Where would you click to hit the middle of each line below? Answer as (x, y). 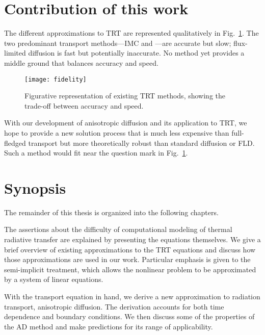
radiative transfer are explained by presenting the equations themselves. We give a (132, 239)
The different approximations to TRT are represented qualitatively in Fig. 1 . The (131, 33)
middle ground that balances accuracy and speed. (81, 62)
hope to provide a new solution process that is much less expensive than (117, 132)
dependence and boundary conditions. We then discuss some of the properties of (129, 316)
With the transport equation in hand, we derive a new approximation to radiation (132, 296)
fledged (15, 143)
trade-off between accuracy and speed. (84, 105)
